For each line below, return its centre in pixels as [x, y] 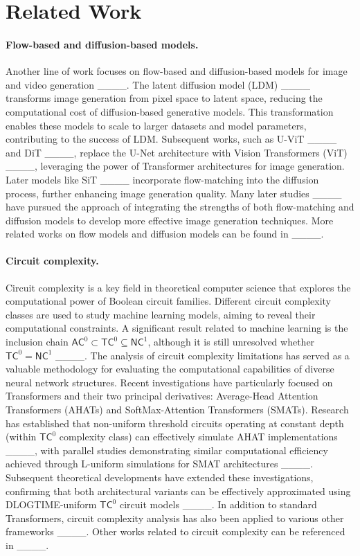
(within [21, 437]
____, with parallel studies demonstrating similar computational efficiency [167, 450]
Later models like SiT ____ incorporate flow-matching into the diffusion [162, 179]
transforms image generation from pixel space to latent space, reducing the [164, 98]
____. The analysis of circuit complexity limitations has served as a [202, 355]
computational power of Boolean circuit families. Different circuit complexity [169, 301]
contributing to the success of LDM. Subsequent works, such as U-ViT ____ [171, 139]
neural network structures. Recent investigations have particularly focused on [169, 382]
